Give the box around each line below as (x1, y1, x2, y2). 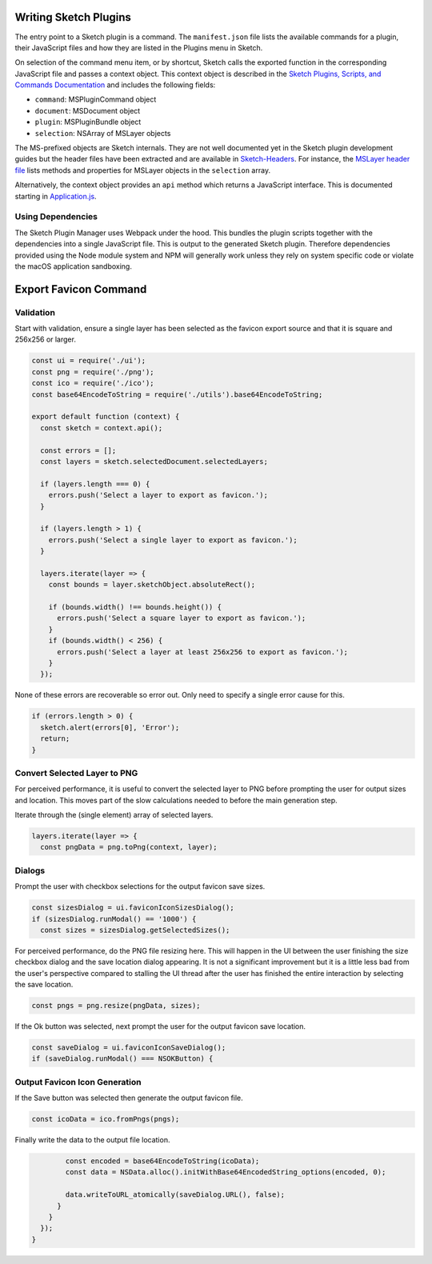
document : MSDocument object (34, 106, 141, 115)
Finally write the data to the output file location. (14, 1135, 170, 1145)
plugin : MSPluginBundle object (34, 117, 142, 127)
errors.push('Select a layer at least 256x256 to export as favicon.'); (57, 647, 348, 656)
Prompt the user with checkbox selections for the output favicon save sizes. (14, 882, 266, 891)
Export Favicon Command (14, 282, 147, 296)
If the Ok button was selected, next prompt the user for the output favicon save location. (14, 1022, 306, 1031)
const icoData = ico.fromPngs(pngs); (31, 1114, 180, 1124)
